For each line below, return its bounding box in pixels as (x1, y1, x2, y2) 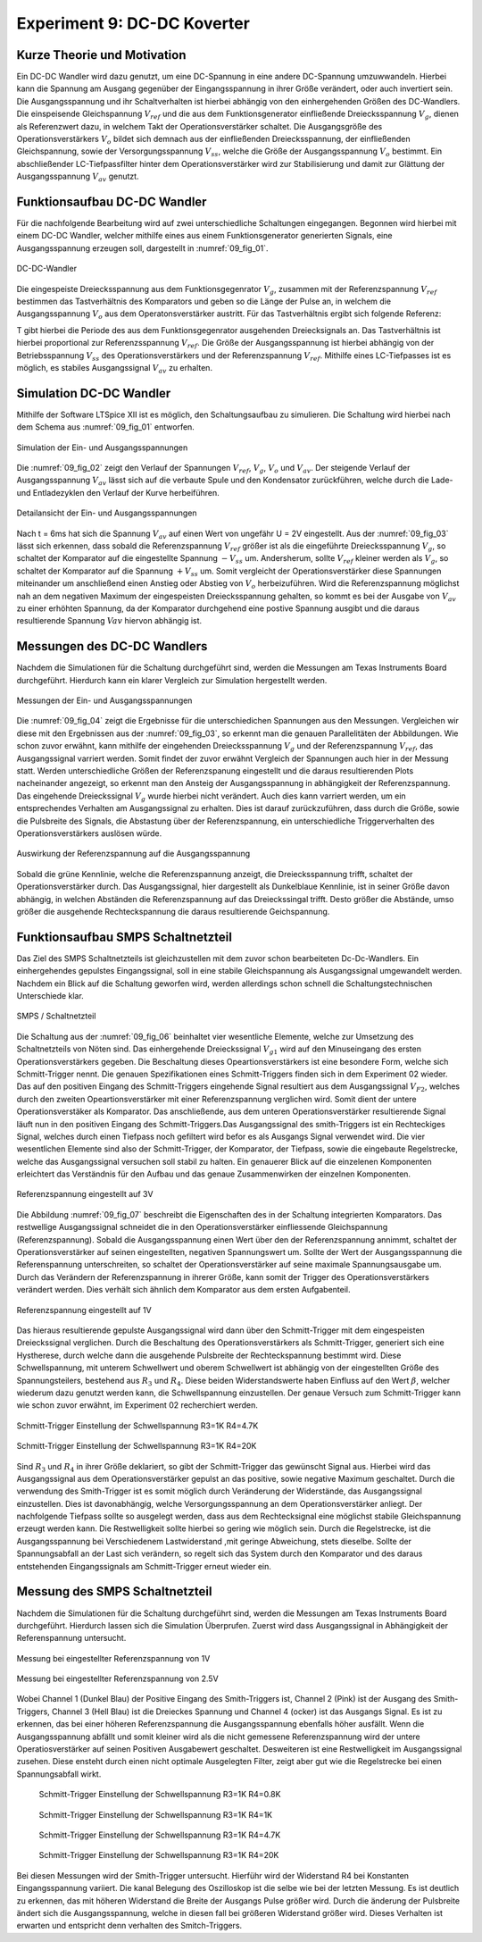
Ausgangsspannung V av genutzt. (16, 171, 139, 183)
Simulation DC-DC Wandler (16, 385, 171, 401)
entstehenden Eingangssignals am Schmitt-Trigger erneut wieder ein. (16, 1561, 272, 1571)
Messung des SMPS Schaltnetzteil (16, 1584, 212, 1599)
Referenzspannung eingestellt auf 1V (16, 1304, 152, 1315)
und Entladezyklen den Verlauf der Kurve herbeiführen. (16, 487, 220, 498)
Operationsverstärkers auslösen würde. (16, 827, 162, 839)
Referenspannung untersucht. (16, 1633, 127, 1644)
